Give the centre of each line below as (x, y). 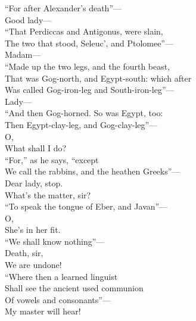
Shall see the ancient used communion (74, 288)
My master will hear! (43, 311)
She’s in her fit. (33, 230)
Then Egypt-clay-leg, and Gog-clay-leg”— (81, 124)
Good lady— (28, 19)
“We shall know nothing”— (55, 241)
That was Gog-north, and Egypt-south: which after (98, 78)
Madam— (23, 54)
